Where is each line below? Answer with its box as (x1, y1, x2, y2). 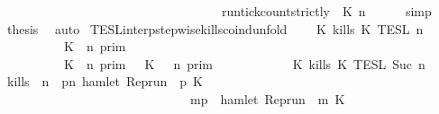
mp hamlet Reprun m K (189, 89, 345, 108)
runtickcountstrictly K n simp (221, 2, 432, 20)
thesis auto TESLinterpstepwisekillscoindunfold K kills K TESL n (6, 19, 424, 38)
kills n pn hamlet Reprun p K (6, 72, 203, 91)
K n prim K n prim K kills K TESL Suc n (63, 54, 425, 73)
